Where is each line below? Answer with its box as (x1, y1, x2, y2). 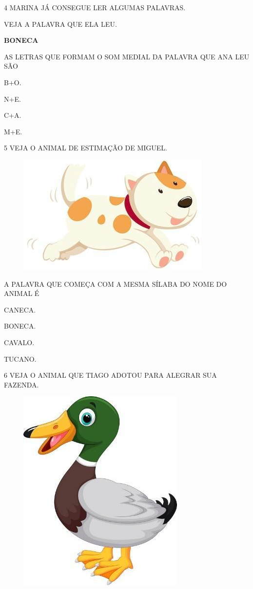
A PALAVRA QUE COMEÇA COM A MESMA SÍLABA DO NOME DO (4, 278, 227, 289)
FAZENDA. (4, 379, 39, 389)
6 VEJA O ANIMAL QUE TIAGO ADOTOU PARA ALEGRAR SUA (4, 370, 217, 380)
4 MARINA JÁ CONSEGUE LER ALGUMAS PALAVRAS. (4, 2, 186, 12)
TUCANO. (4, 353, 37, 364)
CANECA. (4, 304, 36, 314)
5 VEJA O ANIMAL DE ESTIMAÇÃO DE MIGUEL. (4, 143, 167, 153)
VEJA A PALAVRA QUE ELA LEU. (4, 18, 117, 29)
